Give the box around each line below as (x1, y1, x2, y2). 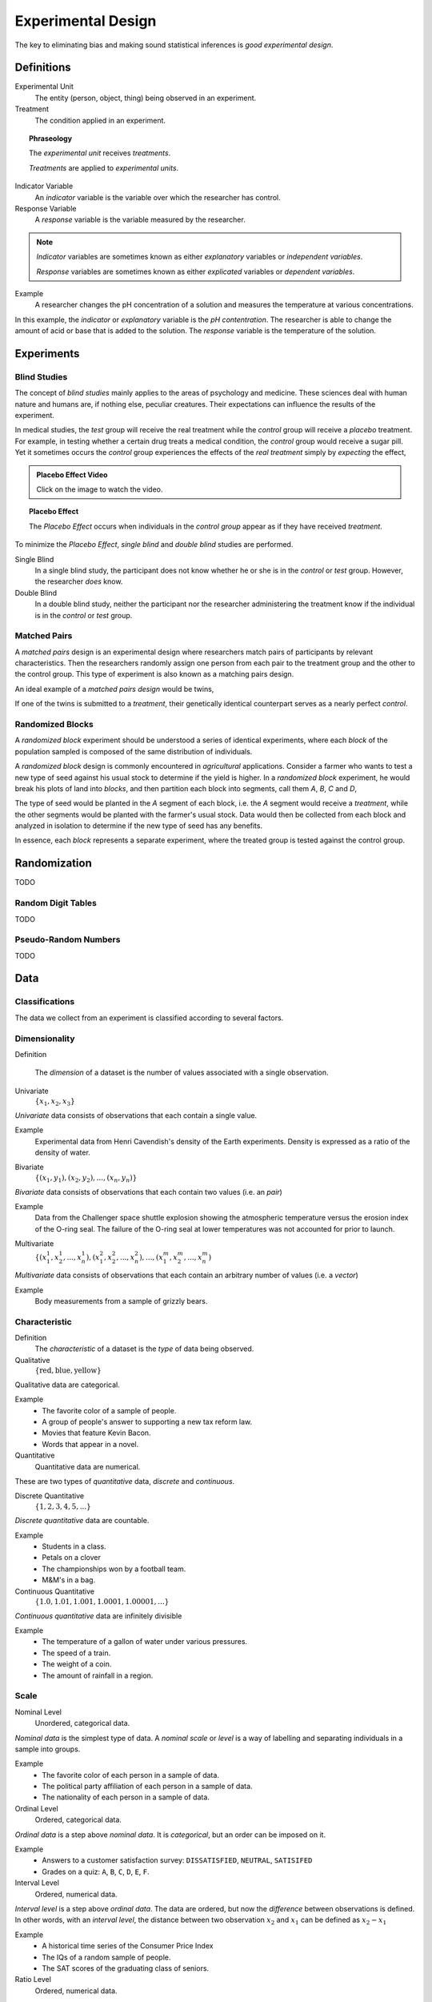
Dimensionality (14, 1033, 75, 1044)
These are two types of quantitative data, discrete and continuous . (14, 1476, 235, 1485)
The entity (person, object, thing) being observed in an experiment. (34, 93, 257, 103)
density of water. (34, 1148, 91, 1157)
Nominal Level (14, 1707, 62, 1717)
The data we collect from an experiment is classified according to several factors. (14, 1013, 284, 1023)
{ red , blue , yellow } (34, 1366, 102, 1375)
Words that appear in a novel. (42, 1439, 139, 1449)
